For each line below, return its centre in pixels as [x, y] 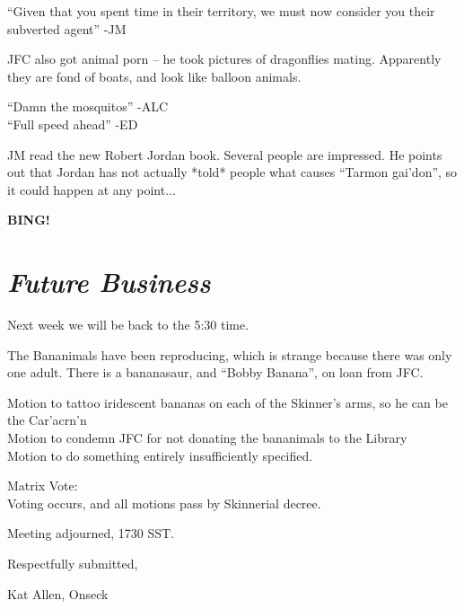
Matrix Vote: [43, 485]
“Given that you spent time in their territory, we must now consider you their [221, 11]
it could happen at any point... [92, 189]
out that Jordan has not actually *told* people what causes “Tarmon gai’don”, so [232, 172]
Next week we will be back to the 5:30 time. [128, 325]
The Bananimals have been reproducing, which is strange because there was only [230, 354]
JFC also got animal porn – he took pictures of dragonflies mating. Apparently [224, 59]
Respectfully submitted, [73, 563]
